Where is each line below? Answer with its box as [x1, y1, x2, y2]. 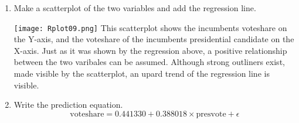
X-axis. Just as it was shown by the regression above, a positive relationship [13, 44, 287, 56]
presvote [196, 110, 226, 118]
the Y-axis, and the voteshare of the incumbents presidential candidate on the [13, 33, 294, 45]
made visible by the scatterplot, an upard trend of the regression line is [13, 67, 270, 80]
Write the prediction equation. [13, 98, 123, 111]
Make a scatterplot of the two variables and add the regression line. [13, 2, 256, 13]
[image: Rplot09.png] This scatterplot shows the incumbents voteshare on [13, 21, 287, 33]
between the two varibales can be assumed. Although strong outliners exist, [13, 56, 285, 68]
